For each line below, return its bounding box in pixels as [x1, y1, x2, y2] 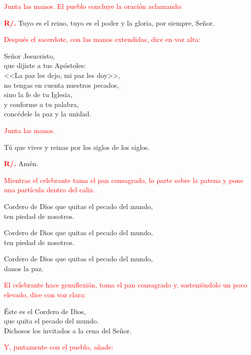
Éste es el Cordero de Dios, [4, 306, 86, 316]
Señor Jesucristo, [4, 50, 55, 61]
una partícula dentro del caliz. [4, 184, 95, 195]
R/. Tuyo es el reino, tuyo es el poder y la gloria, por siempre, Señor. [4, 17, 215, 28]
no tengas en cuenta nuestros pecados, [4, 79, 119, 90]
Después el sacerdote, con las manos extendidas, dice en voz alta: [4, 34, 201, 44]
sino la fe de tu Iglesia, [4, 89, 72, 100]
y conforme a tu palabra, [4, 99, 79, 109]
